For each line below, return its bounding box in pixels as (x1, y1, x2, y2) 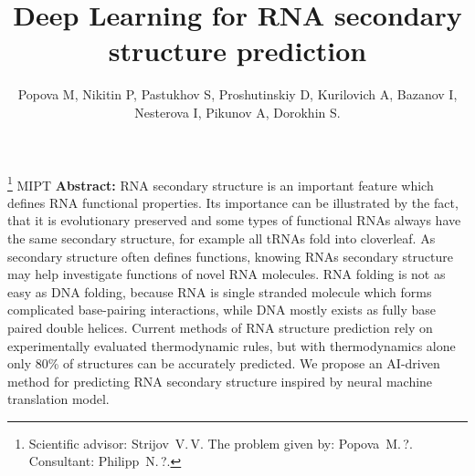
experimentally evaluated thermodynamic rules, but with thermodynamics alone (7, 336, 456, 355)
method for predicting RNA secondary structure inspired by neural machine (7, 371, 433, 390)
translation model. (7, 389, 110, 409)
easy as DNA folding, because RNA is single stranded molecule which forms (7, 282, 432, 301)
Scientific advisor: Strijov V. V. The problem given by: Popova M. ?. (28, 433, 413, 452)
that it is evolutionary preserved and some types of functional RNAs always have (7, 211, 461, 230)
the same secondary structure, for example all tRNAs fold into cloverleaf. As (7, 228, 436, 247)
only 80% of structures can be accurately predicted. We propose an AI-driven (7, 354, 440, 373)
